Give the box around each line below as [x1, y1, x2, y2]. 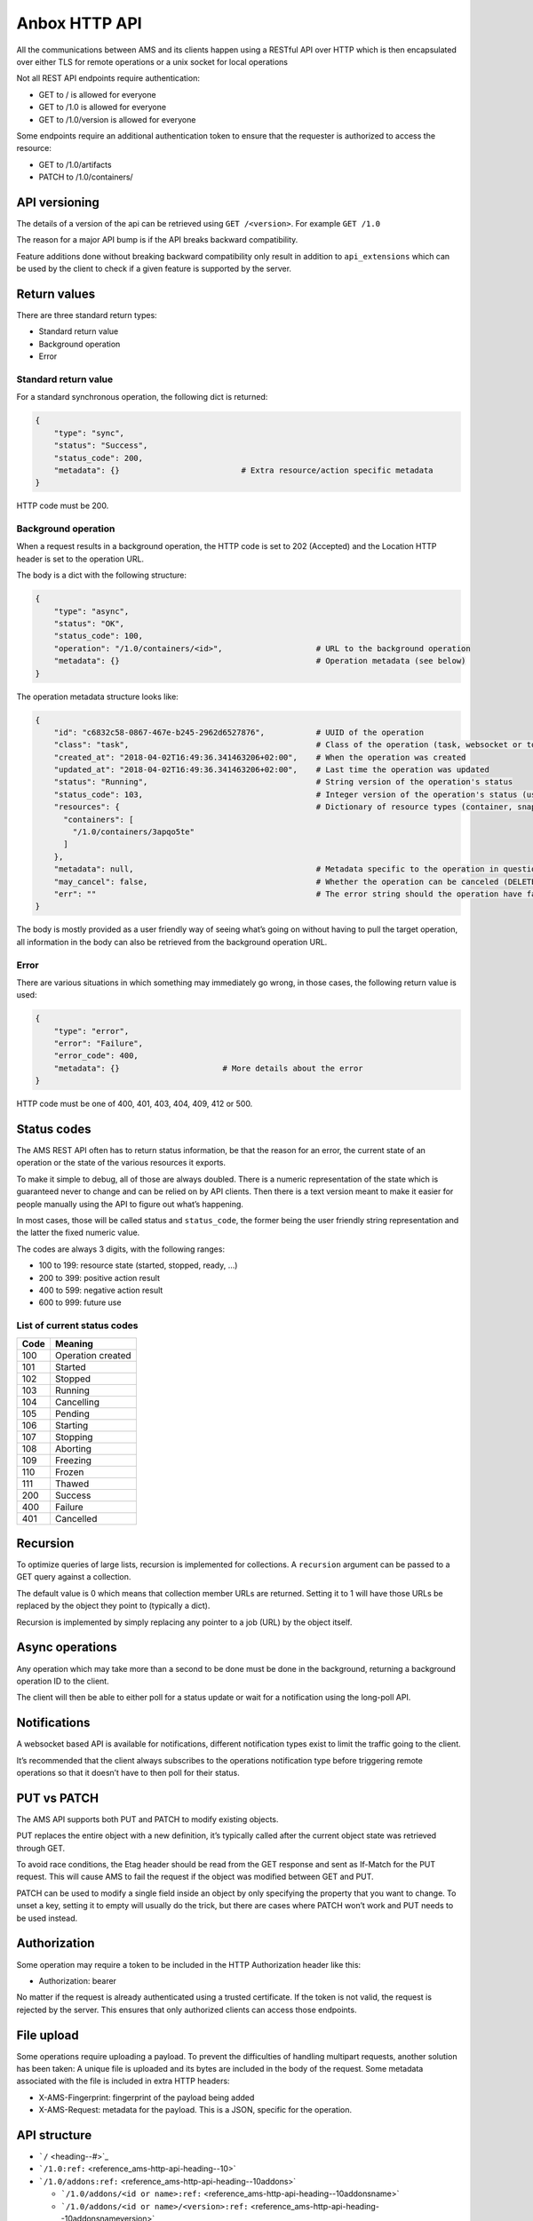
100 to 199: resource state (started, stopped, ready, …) [38, 1260, 238, 1270]
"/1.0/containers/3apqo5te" [72, 827, 195, 837]
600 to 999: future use [38, 1297, 122, 1308]
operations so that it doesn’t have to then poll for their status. [16, 1767, 240, 1778]
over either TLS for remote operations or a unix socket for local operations [16, 56, 289, 67]
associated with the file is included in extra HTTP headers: [16, 2075, 230, 2087]
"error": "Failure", [53, 1039, 144, 1048]
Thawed [54, 1477, 90, 1490]
